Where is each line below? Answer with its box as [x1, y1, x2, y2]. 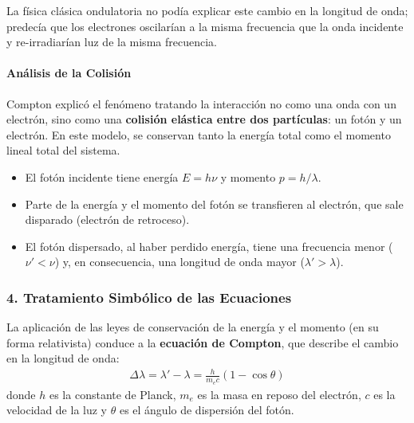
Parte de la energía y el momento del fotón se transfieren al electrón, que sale [25, 195, 404, 212]
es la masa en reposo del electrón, [197, 386, 361, 402]
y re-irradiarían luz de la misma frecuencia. [6, 33, 217, 50]
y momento [220, 168, 276, 185]
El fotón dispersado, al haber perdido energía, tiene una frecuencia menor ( [25, 237, 393, 254]
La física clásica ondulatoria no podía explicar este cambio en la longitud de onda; [6, 2, 408, 18]
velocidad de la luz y [6, 401, 107, 418]
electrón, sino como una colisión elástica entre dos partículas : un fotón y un [6, 111, 402, 127]
